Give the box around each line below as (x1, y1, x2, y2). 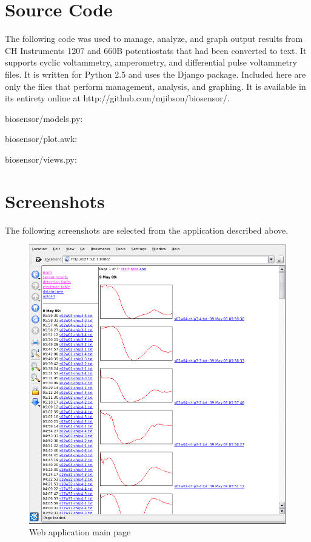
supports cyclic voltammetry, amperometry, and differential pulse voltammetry (5, 56, 297, 69)
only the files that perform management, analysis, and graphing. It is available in (5, 80, 306, 92)
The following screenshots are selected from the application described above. (5, 223, 289, 236)
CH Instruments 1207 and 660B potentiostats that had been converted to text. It (5, 44, 307, 56)
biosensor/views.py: (5, 152, 77, 165)
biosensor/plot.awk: (5, 132, 78, 145)
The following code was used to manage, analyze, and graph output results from (5, 32, 303, 45)
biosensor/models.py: (5, 112, 83, 124)
